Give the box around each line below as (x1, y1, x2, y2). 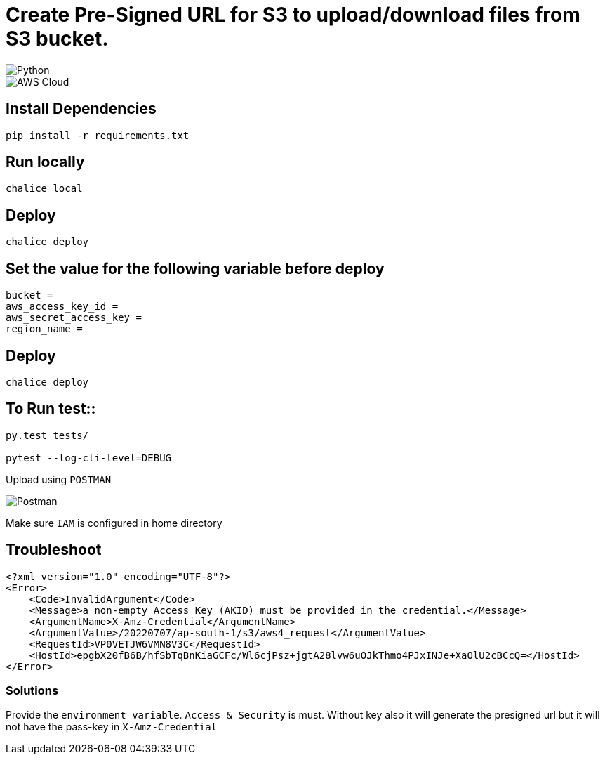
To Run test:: (6, 400, 96, 418)
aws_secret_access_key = (6, 312, 142, 324)
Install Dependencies (6, 100, 157, 118)
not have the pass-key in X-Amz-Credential (6, 721, 218, 733)
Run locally (6, 153, 85, 171)
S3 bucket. (6, 27, 109, 51)
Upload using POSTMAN (6, 473, 112, 485)
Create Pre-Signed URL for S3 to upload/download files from (6, 3, 580, 27)
